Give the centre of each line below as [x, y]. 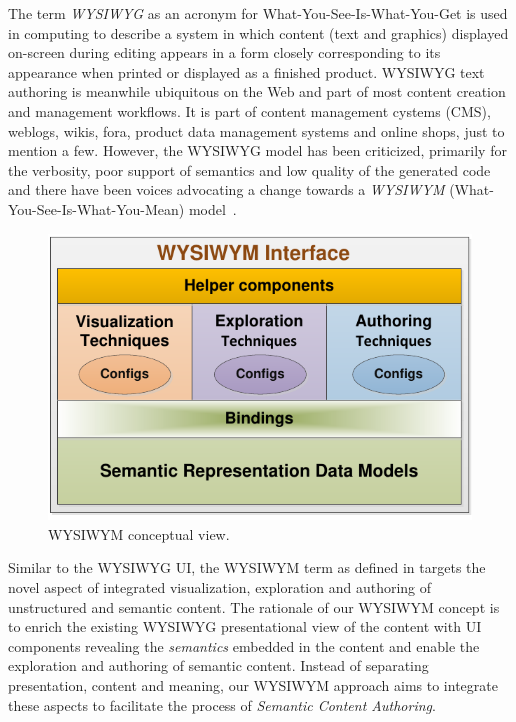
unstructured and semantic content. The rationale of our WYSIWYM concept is [254, 606]
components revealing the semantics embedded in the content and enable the [244, 645]
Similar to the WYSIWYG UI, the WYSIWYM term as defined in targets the [247, 567]
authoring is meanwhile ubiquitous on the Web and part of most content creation [257, 91]
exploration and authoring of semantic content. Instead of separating [218, 665]
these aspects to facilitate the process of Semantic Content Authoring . [222, 704]
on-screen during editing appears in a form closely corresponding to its [224, 52]
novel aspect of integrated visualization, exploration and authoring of [220, 586]
